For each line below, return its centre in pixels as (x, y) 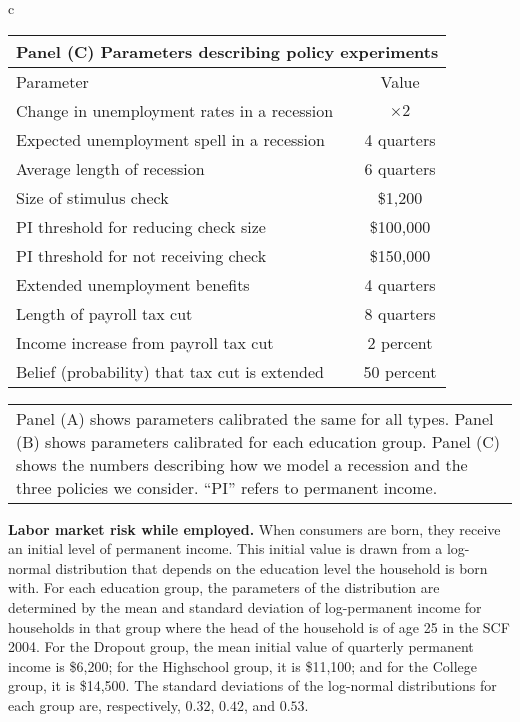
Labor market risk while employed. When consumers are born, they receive (254, 528)
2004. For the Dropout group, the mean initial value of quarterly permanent (241, 646)
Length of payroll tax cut (104, 313)
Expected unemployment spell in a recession (170, 139)
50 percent (400, 371)
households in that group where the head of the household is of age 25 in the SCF (259, 626)
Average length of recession (110, 168)
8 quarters (400, 313)
